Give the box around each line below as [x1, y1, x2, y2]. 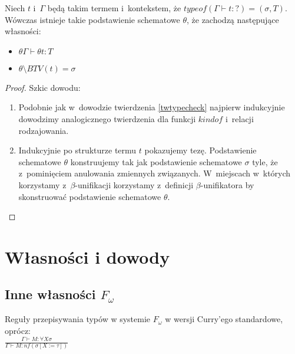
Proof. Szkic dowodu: [5, 81, 81, 93]
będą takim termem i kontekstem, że [47, 2, 181, 14]
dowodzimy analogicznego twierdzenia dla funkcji [18, 112, 196, 124]
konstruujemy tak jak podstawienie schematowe [70, 155, 242, 168]
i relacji [225, 112, 254, 124]
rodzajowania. [18, 124, 69, 136]
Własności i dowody [5, 244, 170, 268]
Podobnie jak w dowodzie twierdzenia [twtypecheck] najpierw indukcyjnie [18, 101, 285, 113]
